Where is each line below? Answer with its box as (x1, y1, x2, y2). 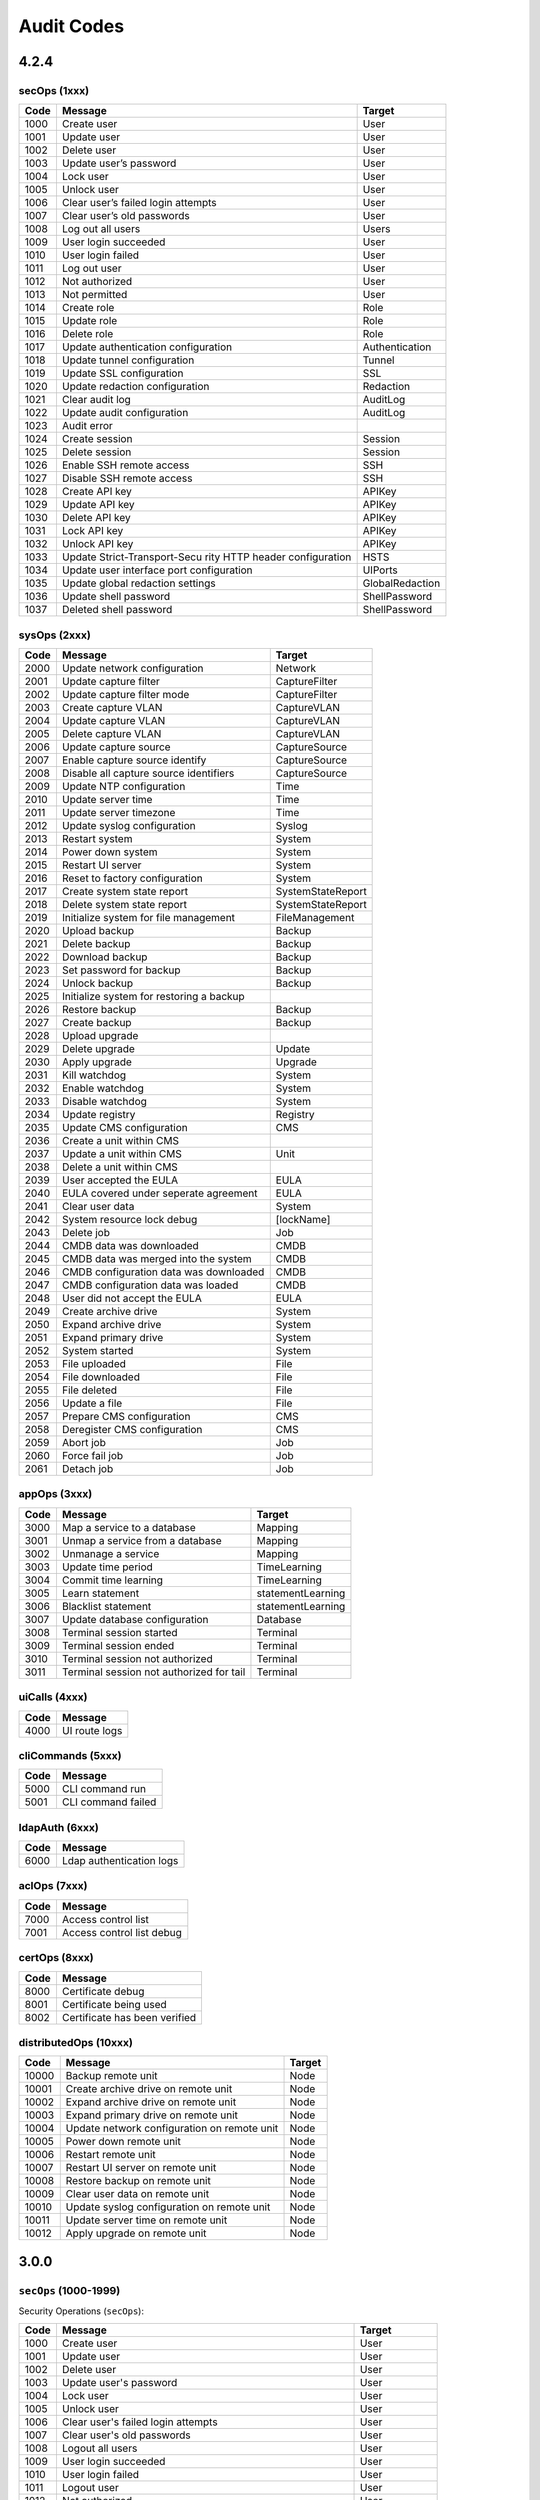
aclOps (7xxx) (18, 1879, 88, 1893)
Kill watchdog (61, 1068, 127, 1082)
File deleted (61, 1383, 118, 1397)
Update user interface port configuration (61, 563, 254, 577)
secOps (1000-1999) (18, 2283, 121, 2297)
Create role (61, 301, 115, 315)
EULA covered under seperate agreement (61, 1186, 259, 1200)
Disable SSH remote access (61, 471, 193, 485)
